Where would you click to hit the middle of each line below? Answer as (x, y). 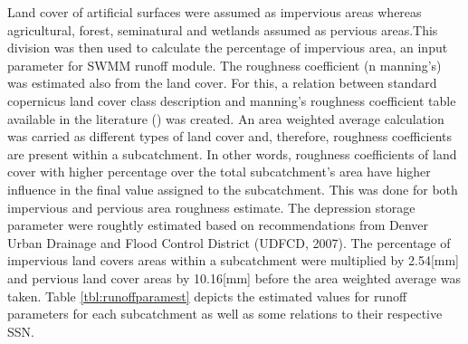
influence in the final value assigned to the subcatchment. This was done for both (233, 189)
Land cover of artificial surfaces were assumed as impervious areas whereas (215, 12)
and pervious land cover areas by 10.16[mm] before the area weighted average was (234, 277)
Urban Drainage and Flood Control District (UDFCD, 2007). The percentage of (229, 242)
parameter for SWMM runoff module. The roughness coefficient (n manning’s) (224, 65)
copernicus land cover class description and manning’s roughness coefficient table (232, 100)
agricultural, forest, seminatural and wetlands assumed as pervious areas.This (223, 29)
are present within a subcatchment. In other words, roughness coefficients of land (232, 153)
